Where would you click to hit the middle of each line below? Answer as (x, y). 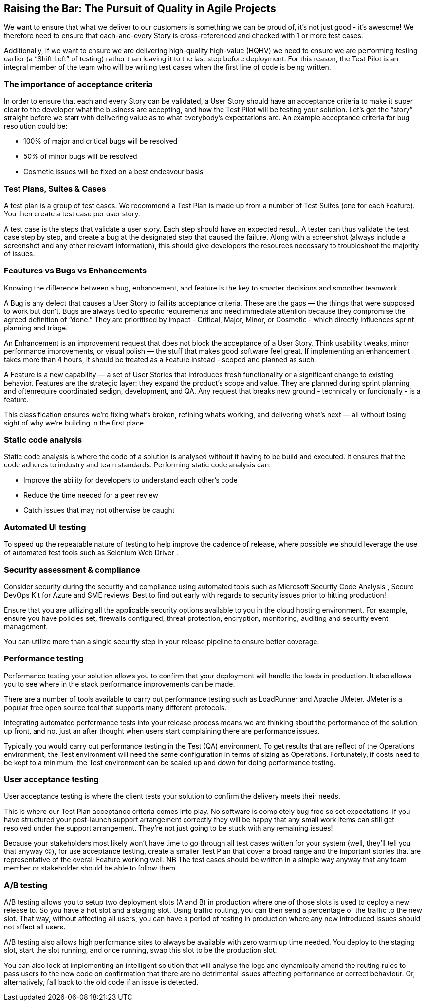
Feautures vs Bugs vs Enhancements (75, 271)
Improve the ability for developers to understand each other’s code (130, 480)
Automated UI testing (45, 527)
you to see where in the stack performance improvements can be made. (120, 684)
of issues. (19, 253)
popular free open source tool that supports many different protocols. (115, 707)
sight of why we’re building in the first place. (75, 423)
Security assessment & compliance (72, 570)
